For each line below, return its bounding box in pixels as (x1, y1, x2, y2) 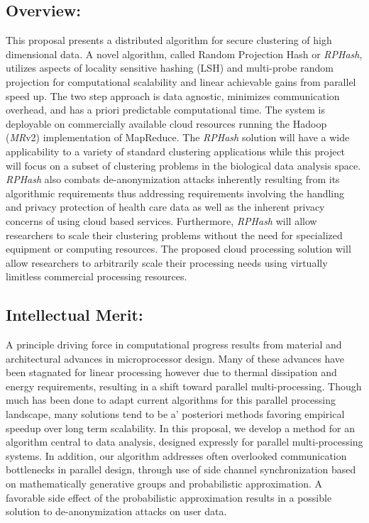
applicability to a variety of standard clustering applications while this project (6, 143, 346, 158)
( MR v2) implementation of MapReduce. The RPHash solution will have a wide (6, 130, 350, 145)
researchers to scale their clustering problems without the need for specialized (6, 227, 343, 242)
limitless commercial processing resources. (6, 269, 187, 284)
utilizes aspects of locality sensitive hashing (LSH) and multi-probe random (6, 60, 334, 75)
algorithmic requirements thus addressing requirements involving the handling (6, 185, 345, 200)
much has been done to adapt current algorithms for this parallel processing (6, 392, 336, 407)
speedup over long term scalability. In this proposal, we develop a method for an (6, 420, 356, 435)
